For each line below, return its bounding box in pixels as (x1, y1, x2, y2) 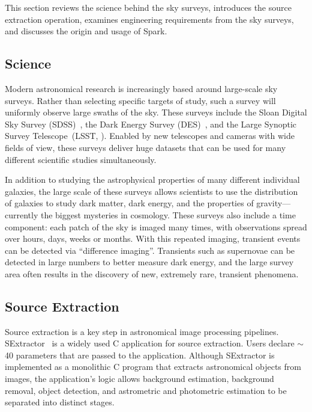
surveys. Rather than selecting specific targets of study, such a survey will (5, 94, 276, 106)
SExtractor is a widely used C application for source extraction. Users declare (5, 337, 295, 349)
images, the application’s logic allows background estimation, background (5, 372, 274, 385)
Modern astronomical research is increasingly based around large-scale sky (5, 82, 278, 94)
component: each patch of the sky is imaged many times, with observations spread (5, 220, 307, 233)
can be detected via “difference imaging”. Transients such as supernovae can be (5, 244, 295, 256)
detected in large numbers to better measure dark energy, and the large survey (5, 256, 294, 268)
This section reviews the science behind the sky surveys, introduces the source (5, 1, 292, 13)
